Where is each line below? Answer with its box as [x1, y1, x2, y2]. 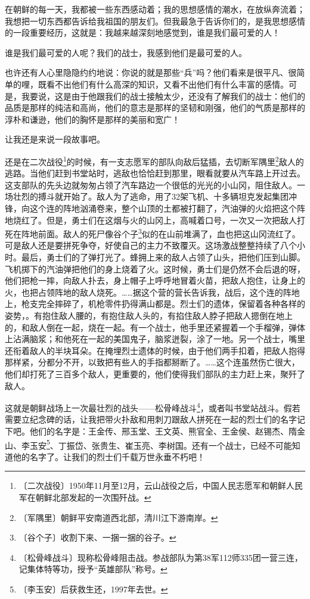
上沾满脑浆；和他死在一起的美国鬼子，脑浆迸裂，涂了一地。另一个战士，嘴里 [5, 333, 305, 345]
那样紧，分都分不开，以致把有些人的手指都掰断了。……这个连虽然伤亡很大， [5, 356, 300, 368]
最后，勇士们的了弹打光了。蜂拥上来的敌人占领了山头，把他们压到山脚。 [21, 251, 305, 263]
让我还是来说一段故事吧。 [5, 133, 105, 145]
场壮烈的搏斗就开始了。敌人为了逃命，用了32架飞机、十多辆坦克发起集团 [5, 190, 289, 203]
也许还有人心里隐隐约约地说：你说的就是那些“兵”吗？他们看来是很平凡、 [5, 66, 289, 79]
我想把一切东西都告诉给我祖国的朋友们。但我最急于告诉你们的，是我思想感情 [5, 14, 305, 27]
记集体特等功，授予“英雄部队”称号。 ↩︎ [18, 563, 168, 575]
